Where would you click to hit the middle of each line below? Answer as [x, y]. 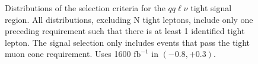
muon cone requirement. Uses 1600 [68, 54]
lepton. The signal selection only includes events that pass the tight [128, 42]
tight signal [211, 8]
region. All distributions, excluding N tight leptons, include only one [129, 19]
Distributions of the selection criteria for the [85, 8]
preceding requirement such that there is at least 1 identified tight [125, 31]
